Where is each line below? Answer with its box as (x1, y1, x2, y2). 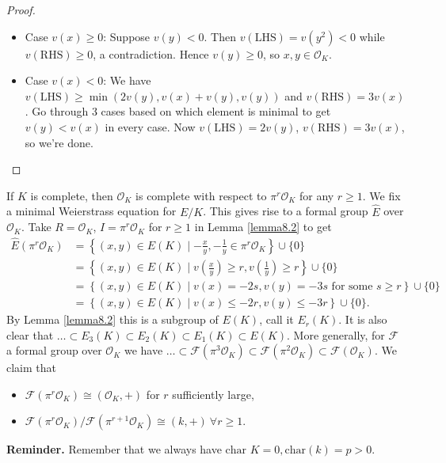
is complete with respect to (135, 187, 267, 203)
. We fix (362, 187, 401, 203)
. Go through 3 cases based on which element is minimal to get (25, 103, 331, 120)
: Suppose (103, 28, 151, 44)
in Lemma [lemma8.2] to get (194, 218, 332, 235)
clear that (6, 326, 54, 343)
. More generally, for (287, 326, 385, 343)
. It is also (338, 311, 387, 328)
